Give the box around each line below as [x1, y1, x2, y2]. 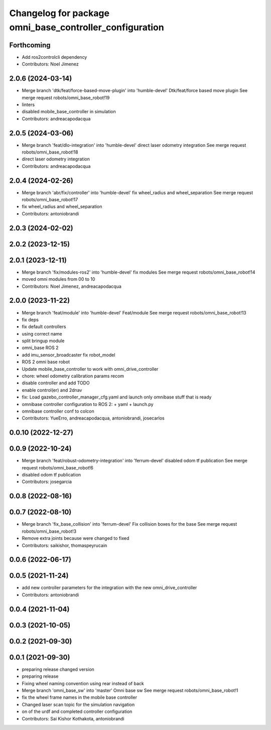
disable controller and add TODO [22, 380, 90, 386]
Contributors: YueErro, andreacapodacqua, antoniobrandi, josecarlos [22, 415, 165, 421]
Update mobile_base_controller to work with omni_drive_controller [22, 366, 159, 372]
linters [22, 101, 35, 108]
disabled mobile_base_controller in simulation [22, 109, 116, 115]
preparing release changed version [22, 666, 95, 672]
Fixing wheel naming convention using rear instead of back [22, 680, 144, 686]
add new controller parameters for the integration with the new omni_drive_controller [22, 585, 197, 591]
